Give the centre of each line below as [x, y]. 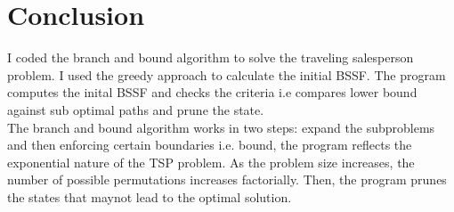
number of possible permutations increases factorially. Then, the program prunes [227, 179]
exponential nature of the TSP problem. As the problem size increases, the [211, 162]
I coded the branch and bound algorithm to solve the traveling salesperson [211, 57]
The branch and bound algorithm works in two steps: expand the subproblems [221, 127]
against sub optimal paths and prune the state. [136, 109]
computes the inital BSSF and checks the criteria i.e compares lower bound [212, 92]
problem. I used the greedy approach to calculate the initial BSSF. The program [227, 74]
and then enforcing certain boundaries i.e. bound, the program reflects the [210, 145]
